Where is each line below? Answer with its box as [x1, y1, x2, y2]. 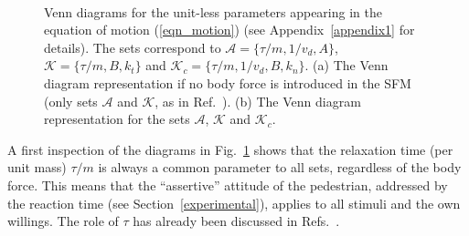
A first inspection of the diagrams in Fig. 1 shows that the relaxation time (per [7, 139, 453, 159]
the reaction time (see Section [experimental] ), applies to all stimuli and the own [7, 193, 461, 212]
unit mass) [7, 158, 67, 177]
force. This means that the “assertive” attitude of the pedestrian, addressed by [7, 175, 448, 194]
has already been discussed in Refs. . [133, 211, 340, 231]
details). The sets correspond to [44, 37, 221, 56]
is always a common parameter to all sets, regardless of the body [98, 158, 462, 177]
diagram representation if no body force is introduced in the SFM [44, 73, 411, 92]
